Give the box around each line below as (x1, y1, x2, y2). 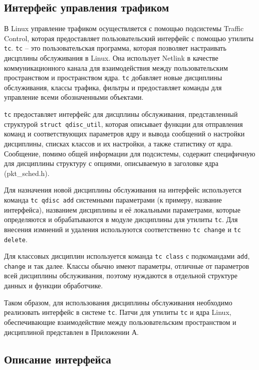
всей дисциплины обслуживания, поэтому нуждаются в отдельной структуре (4, 270, 238, 281)
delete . (4, 234, 28, 244)
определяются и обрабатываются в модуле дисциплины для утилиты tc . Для (4, 214, 238, 225)
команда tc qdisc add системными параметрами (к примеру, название (4, 194, 222, 205)
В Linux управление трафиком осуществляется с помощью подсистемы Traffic (4, 23, 244, 34)
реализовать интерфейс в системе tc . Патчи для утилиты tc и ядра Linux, (4, 307, 231, 317)
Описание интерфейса (4, 351, 111, 366)
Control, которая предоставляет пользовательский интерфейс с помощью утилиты (4, 33, 254, 43)
